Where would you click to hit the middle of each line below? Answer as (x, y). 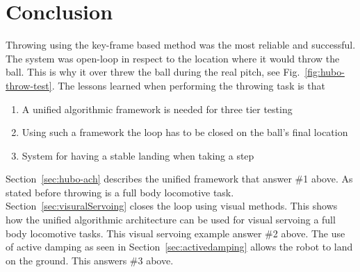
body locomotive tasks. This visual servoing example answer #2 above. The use (175, 233)
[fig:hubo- (325, 72)
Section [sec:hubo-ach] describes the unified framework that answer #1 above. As (179, 179)
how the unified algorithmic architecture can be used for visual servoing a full (171, 220)
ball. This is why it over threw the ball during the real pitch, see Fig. (153, 72)
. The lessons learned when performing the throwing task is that (188, 85)
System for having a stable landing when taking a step (138, 155)
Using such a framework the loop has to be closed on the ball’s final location (185, 132)
